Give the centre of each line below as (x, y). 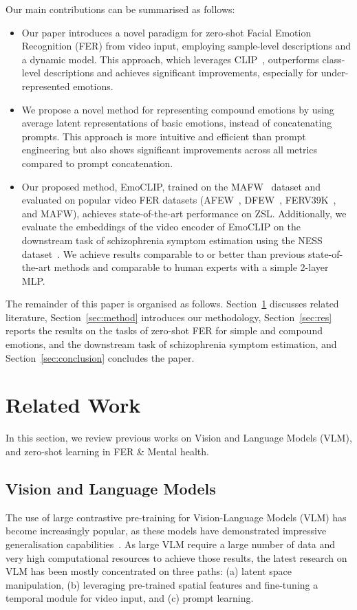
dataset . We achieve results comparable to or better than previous (163, 253)
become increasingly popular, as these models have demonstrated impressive (166, 531)
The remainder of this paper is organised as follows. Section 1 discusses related (172, 304)
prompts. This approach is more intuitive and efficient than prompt (164, 136)
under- (335, 73)
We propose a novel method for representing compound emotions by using (178, 109)
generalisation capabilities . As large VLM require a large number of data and (171, 544)
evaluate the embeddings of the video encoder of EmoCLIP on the (161, 227)
